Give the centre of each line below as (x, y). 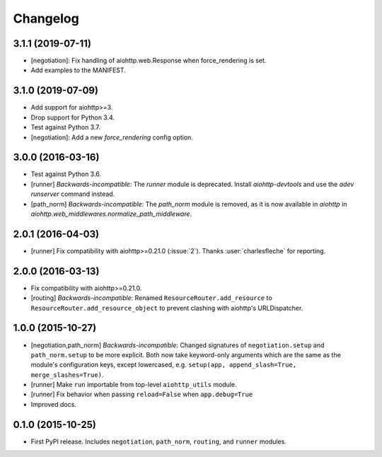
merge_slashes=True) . (67, 374)
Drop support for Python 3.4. (73, 117)
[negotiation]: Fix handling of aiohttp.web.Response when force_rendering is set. (149, 61)
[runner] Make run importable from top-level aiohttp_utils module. (134, 385)
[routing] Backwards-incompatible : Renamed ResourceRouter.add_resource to (151, 298)
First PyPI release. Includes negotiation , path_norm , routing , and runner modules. (158, 441)
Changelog (46, 18)
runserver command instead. (73, 194)
